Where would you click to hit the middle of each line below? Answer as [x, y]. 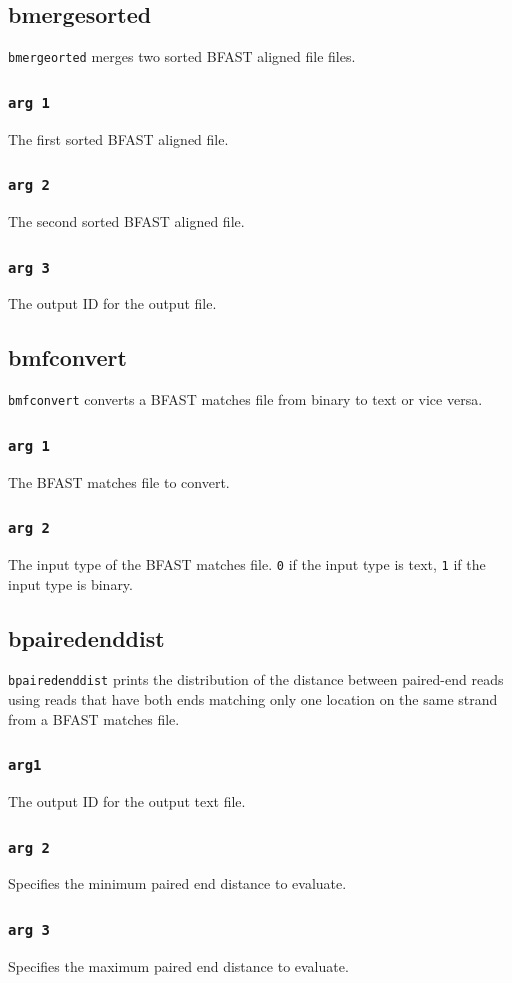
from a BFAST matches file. [94, 718]
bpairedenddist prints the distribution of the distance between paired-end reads [256, 679]
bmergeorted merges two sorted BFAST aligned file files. [182, 56]
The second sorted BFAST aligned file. [126, 221]
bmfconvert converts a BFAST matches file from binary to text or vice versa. [245, 399]
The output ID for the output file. [112, 303]
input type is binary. [70, 583]
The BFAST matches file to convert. [119, 481]
